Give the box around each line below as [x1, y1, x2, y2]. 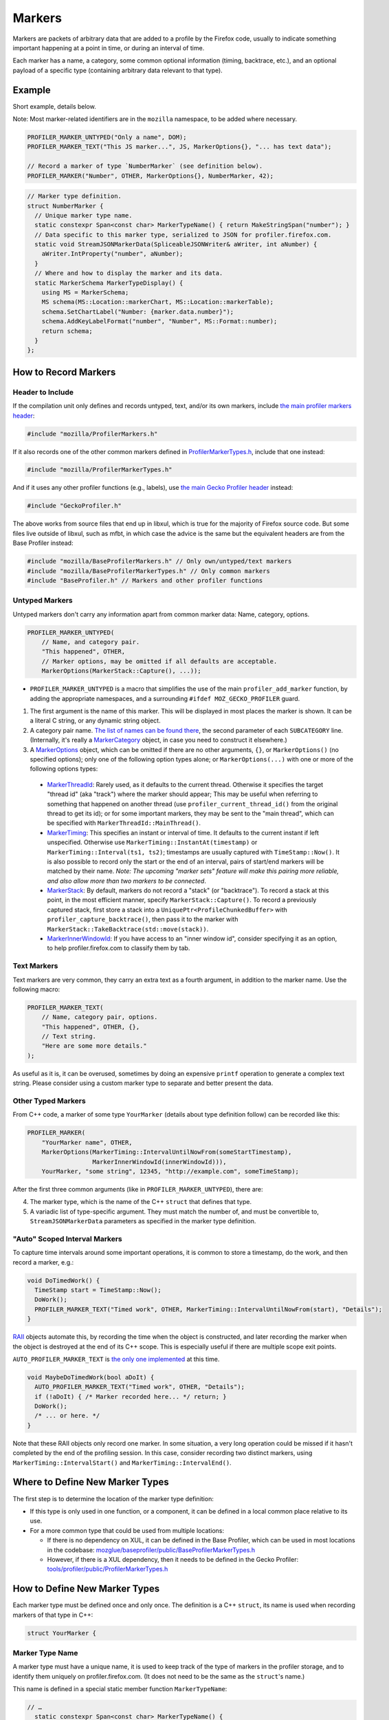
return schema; [41, 327, 93, 335]
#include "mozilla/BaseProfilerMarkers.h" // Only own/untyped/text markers [27, 557, 292, 566]
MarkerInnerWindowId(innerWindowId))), [92, 1158, 227, 1165]
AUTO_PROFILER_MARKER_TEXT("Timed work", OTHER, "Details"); [34, 1383, 245, 1391]
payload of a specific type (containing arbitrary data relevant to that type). [12, 66, 223, 74]
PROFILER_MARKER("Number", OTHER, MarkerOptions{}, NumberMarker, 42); [27, 172, 274, 180]
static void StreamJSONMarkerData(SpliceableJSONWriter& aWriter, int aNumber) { [34, 241, 318, 248]
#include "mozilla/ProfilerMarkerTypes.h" [27, 466, 173, 474]
